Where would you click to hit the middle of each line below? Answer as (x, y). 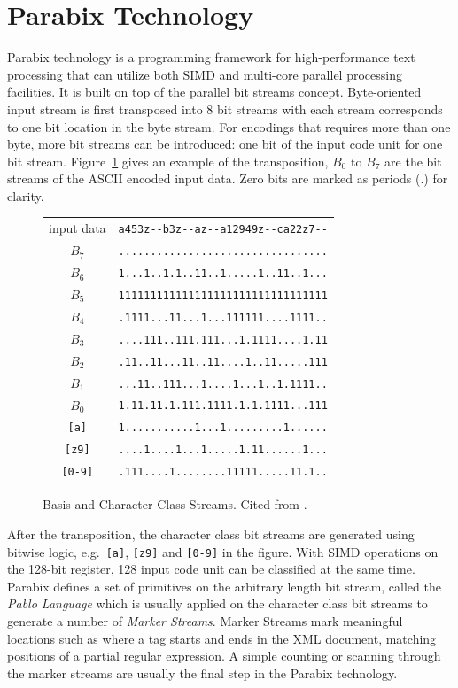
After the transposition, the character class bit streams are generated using (211, 533)
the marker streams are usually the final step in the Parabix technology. (202, 673)
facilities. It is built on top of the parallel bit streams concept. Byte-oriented (214, 92)
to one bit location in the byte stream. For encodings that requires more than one (229, 126)
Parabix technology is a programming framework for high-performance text (211, 57)
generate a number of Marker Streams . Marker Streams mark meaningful (205, 620)
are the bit (413, 161)
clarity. (26, 195)
